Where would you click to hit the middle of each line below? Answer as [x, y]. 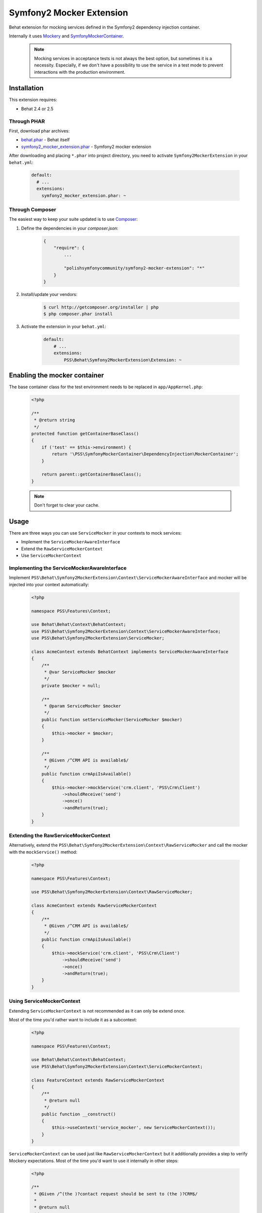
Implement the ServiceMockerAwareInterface [71, 542]
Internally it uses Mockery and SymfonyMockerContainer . [66, 36]
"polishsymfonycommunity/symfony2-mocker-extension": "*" [134, 268]
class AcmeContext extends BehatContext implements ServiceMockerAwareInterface [130, 652]
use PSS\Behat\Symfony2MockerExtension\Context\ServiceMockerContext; [117, 1066]
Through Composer [33, 210]
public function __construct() [79, 1114]
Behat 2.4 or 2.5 [37, 109]
